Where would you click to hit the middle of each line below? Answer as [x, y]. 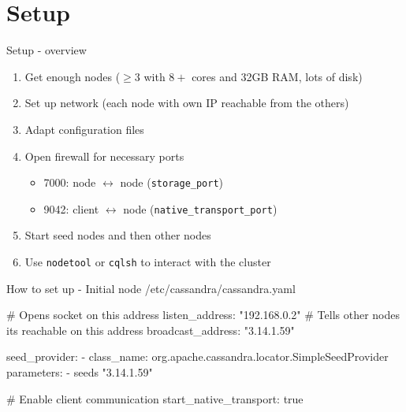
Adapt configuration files [84, 129]
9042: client [71, 208]
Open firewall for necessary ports [104, 156]
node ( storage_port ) [172, 182]
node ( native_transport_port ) [200, 208]
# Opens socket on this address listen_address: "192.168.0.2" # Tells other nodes [203, 315]
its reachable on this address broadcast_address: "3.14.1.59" [151, 330]
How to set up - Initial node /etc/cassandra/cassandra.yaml [151, 288]
